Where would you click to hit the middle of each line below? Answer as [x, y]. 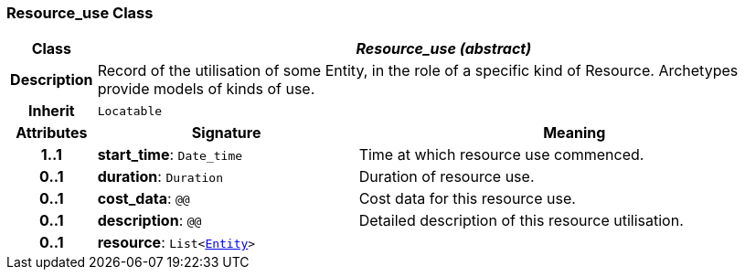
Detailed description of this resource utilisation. [521, 221]
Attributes [52, 133]
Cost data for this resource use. [467, 199]
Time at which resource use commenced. [501, 155]
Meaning [575, 133]
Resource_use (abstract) [444, 49]
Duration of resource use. [447, 177]
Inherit [51, 111]
